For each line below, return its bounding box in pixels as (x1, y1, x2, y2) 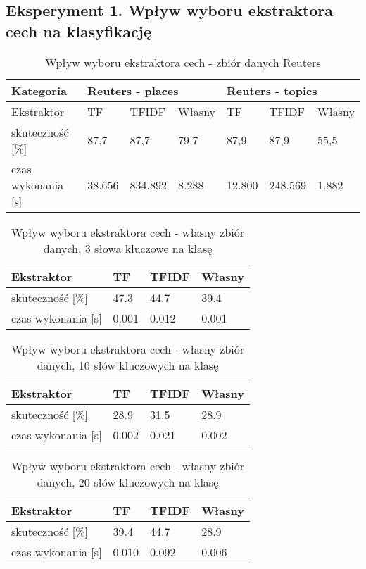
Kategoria (11, 82, 67, 99)
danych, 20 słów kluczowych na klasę (37, 473, 219, 490)
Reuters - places (87, 82, 179, 99)
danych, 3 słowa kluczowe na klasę (43, 239, 213, 256)
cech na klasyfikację (6, 20, 152, 42)
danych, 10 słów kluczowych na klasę (37, 356, 219, 373)
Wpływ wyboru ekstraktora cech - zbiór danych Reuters (45, 54, 321, 70)
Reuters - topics (227, 82, 317, 99)
